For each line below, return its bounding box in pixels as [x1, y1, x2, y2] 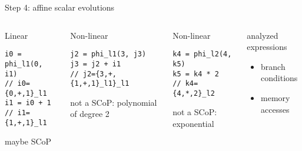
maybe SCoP [5, 135, 52, 147]
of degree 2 [70, 108, 109, 120]
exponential [172, 118, 214, 130]
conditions [261, 72, 298, 84]
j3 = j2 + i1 [70, 59, 121, 68]
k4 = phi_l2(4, [172, 50, 232, 59]
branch [261, 60, 286, 72]
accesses [261, 103, 290, 115]
